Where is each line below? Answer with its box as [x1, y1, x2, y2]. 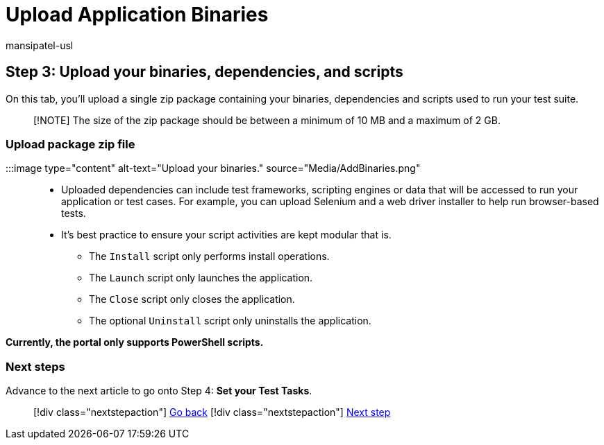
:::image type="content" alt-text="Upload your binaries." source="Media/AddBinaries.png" [6, 162, 421, 175]
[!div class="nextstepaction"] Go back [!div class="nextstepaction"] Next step [33, 406, 391, 419]
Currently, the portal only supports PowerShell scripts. [6, 336, 264, 349]
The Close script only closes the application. [89, 293, 295, 306]
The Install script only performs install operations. [89, 250, 330, 263]
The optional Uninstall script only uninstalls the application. [89, 315, 371, 327]
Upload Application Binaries [6, 3, 269, 26]
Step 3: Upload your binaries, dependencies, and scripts [6, 63, 403, 81]
